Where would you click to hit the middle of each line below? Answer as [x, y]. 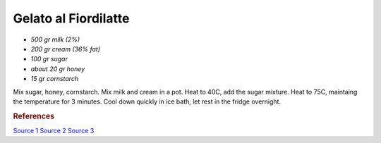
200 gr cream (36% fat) [66, 49]
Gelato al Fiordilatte [71, 18]
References [34, 116]
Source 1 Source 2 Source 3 [54, 130]
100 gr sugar [49, 59]
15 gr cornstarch [55, 79]
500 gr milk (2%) [55, 39]
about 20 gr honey [58, 69]
